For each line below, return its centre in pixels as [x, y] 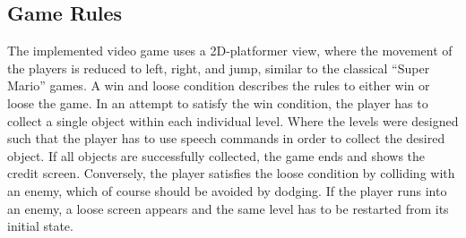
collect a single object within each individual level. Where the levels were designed [233, 120]
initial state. [40, 226]
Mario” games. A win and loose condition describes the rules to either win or [219, 85]
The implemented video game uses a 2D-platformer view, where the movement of [230, 51]
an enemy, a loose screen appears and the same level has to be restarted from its [228, 208]
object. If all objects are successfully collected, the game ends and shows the [216, 155]
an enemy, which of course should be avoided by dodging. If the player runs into [227, 190]
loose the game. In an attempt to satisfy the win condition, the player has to [218, 102]
